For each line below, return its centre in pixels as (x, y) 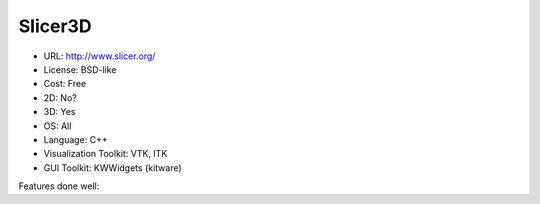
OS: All (57, 126)
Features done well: (59, 186)
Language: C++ (76, 139)
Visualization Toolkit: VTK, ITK (105, 154)
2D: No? (60, 97)
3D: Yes (59, 112)
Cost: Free (65, 84)
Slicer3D (55, 26)
